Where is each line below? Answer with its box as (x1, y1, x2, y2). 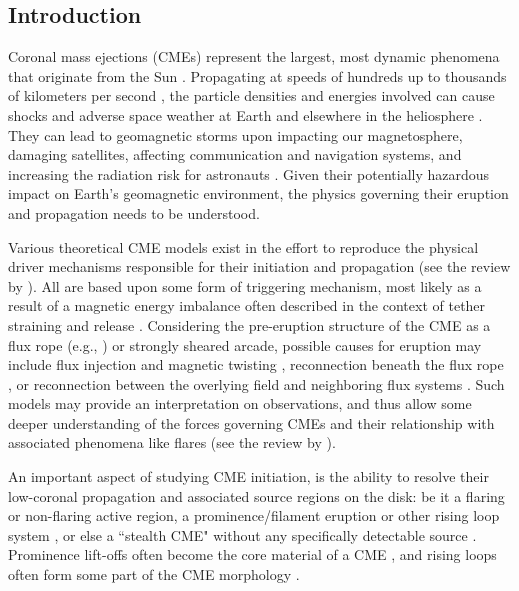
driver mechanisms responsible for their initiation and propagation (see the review (8, 256, 511, 277)
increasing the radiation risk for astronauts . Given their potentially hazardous (8, 163, 490, 184)
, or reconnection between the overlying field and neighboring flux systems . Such (8, 373, 505, 394)
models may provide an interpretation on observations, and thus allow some (8, 393, 472, 414)
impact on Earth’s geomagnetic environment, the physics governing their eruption (8, 183, 509, 204)
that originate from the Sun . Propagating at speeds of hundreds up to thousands (8, 65, 507, 86)
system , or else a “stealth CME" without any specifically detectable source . (8, 524, 477, 545)
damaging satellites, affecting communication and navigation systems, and (8, 144, 462, 165)
